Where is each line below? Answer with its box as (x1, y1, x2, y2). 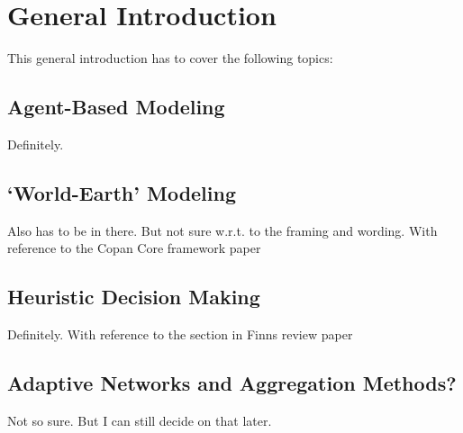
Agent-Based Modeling (7, 93, 225, 121)
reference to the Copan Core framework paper (7, 239, 261, 257)
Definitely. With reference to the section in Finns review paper (7, 325, 353, 344)
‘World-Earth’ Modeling (7, 178, 237, 206)
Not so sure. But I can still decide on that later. (7, 410, 272, 429)
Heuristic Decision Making (7, 283, 260, 311)
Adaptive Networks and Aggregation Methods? (7, 369, 457, 397)
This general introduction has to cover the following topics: (7, 49, 333, 68)
